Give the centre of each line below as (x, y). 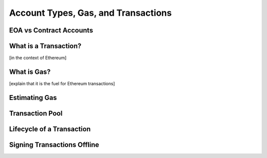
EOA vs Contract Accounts (51, 30)
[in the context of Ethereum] (38, 58)
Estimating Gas (33, 98)
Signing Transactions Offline (54, 144)
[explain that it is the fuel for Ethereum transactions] (62, 83)
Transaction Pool (36, 113)
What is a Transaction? (45, 46)
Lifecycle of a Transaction (50, 129)
